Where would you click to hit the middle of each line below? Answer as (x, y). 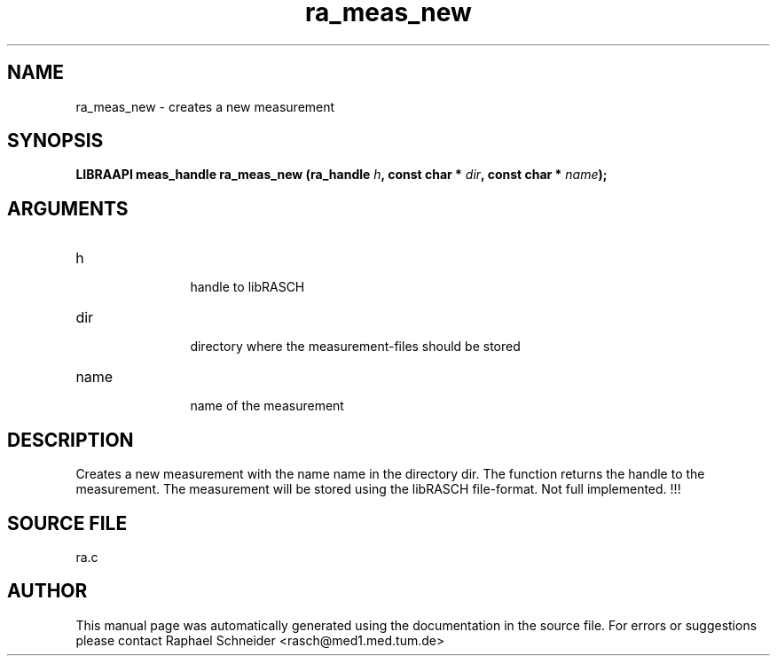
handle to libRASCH (247, 287)
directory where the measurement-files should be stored (355, 347)
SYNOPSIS (55, 141)
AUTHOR (47, 591)
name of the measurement (267, 406)
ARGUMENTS (68, 208)
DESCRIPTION (71, 440)
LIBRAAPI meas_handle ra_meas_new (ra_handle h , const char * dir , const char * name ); (341, 175)
